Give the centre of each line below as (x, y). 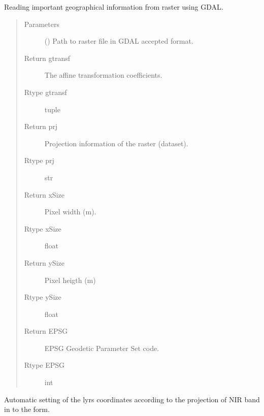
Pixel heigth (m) (70, 280)
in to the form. (27, 409)
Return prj (41, 126)
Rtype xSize (43, 228)
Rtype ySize (43, 297)
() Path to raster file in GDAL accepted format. (119, 41)
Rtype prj (39, 160)
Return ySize (44, 262)
